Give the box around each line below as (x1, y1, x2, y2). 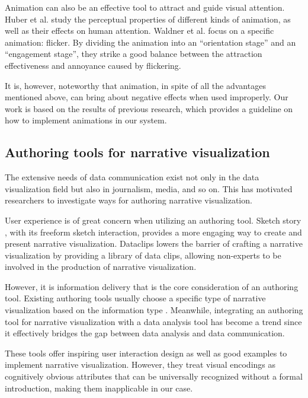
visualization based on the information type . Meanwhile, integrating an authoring (5, 304, 303, 316)
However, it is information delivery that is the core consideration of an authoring (5, 280, 299, 292)
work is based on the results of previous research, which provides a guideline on (5, 102, 293, 114)
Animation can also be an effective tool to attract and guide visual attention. (5, 1, 285, 13)
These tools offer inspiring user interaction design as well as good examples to (5, 346, 287, 359)
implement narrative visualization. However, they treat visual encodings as (5, 358, 276, 371)
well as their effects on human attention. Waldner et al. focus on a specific (5, 24, 274, 37)
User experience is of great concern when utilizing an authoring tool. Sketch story (5, 214, 301, 226)
